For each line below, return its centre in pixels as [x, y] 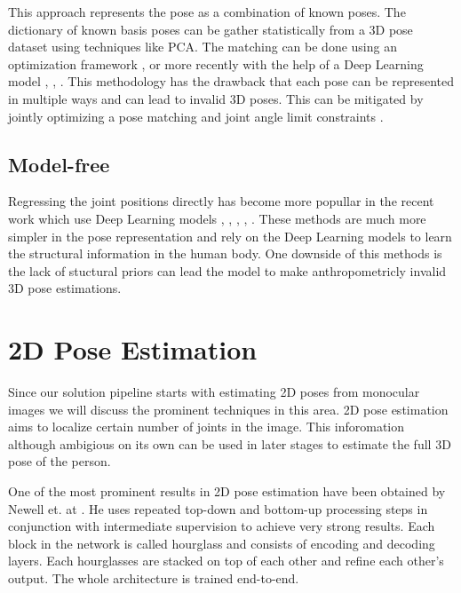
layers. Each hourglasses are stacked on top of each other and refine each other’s [226, 561]
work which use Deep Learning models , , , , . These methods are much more [217, 218]
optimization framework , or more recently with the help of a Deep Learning [216, 63]
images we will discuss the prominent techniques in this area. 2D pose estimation [228, 409]
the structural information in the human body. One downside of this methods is [225, 253]
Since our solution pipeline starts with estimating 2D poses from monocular [214, 392]
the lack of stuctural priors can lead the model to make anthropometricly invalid [227, 270]
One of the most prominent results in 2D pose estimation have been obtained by [227, 491]
